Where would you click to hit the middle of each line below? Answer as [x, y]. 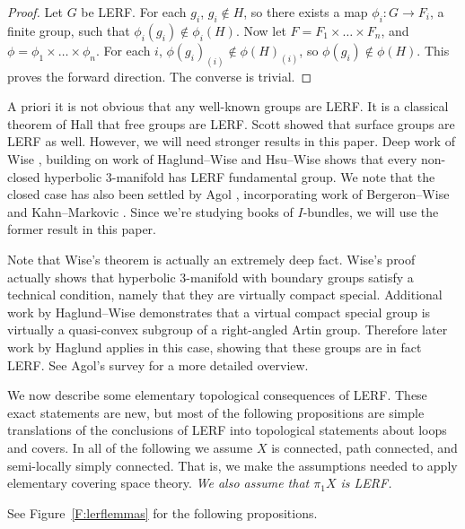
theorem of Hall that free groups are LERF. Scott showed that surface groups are [231, 123]
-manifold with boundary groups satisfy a [300, 277]
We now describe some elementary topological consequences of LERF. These [217, 395]
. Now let [261, 30]
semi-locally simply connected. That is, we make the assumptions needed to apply [232, 465]
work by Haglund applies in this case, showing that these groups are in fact [215, 347]
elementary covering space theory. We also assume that [158, 483]
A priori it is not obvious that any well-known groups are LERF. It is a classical [228, 106]
